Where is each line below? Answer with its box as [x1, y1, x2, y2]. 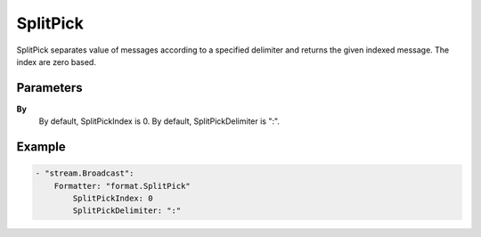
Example [16, 139, 66, 155]
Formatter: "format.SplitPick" [53, 181, 191, 191]
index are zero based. [16, 56, 97, 67]
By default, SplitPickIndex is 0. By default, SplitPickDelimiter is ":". [38, 116, 281, 127]
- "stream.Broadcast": [35, 168, 135, 178]
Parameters [16, 80, 83, 95]
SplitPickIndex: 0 [72, 193, 153, 204]
